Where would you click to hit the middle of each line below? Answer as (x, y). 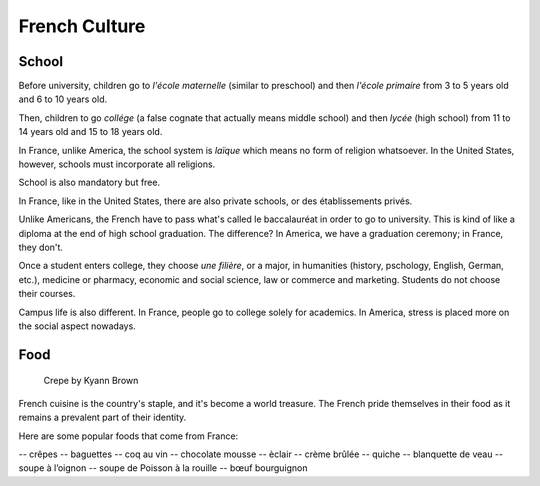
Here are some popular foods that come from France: (128, 436)
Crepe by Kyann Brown (91, 381)
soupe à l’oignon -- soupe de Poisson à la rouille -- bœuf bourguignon (163, 468)
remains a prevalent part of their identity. (102, 417)
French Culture (82, 26)
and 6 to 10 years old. (63, 99)
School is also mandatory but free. (89, 182)
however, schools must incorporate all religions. (117, 164)
